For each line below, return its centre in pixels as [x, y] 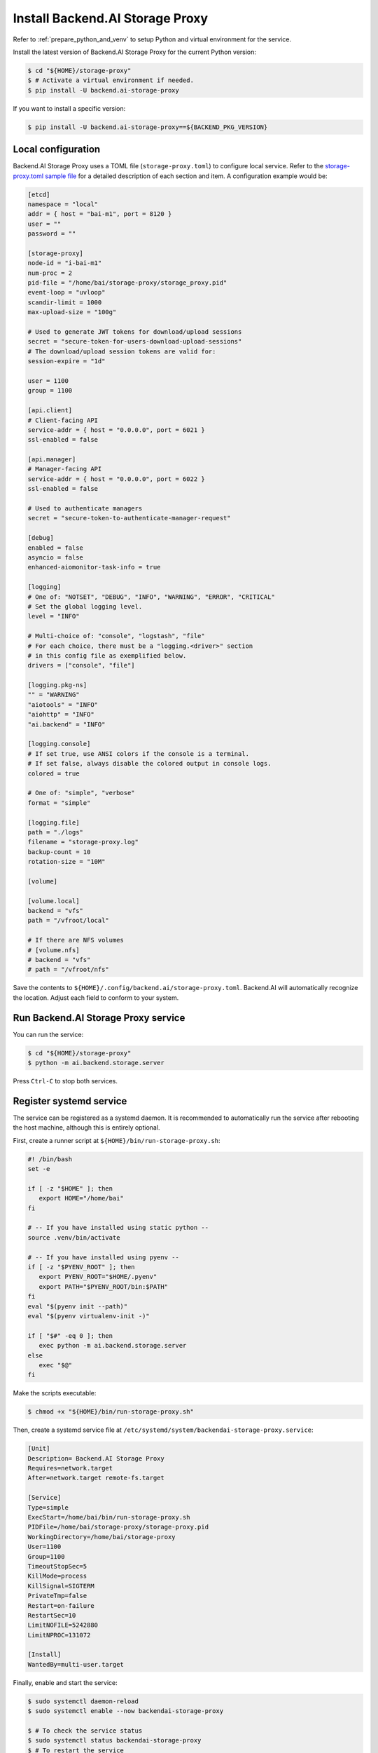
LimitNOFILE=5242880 [63, 1625]
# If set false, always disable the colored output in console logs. [149, 764]
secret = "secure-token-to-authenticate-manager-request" [129, 518]
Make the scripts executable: [55, 1393]
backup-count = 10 [59, 852]
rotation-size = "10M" [66, 862]
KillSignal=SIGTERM [61, 1586]
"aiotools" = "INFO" [63, 704]
